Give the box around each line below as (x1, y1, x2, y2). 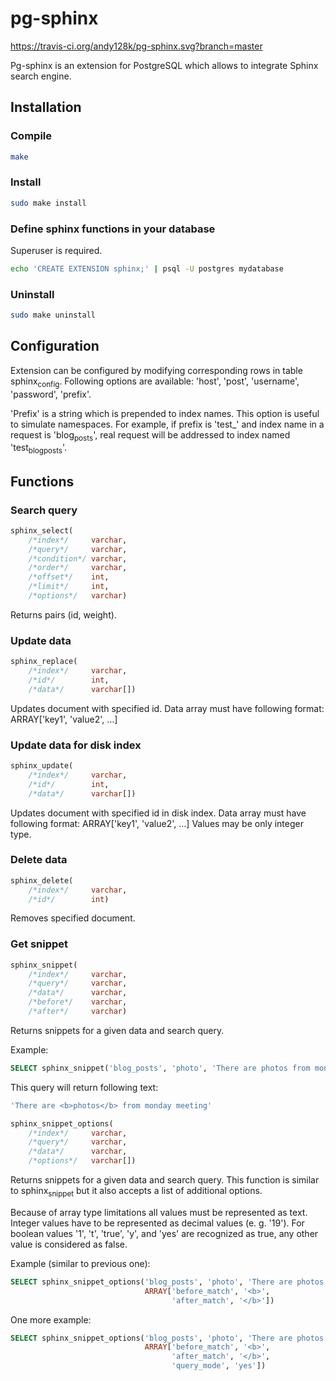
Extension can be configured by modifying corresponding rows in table (10, 364, 303, 376)
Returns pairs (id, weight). (10, 608, 117, 621)
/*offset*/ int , (28, 572, 110, 582)
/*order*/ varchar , (28, 563, 128, 573)
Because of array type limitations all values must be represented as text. (10, 1206, 308, 1218)
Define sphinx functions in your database (10, 222, 216, 236)
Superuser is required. (10, 244, 103, 256)
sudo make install (10, 198, 87, 208)
